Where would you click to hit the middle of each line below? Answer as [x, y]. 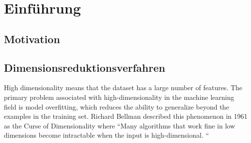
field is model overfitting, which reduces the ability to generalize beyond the [117, 106]
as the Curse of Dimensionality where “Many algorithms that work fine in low [120, 125]
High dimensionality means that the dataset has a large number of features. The [123, 87]
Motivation [32, 39]
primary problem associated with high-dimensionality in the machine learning [119, 97]
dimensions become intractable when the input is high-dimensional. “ [107, 135]
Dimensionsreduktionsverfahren [85, 67]
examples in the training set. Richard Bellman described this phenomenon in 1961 [126, 116]
